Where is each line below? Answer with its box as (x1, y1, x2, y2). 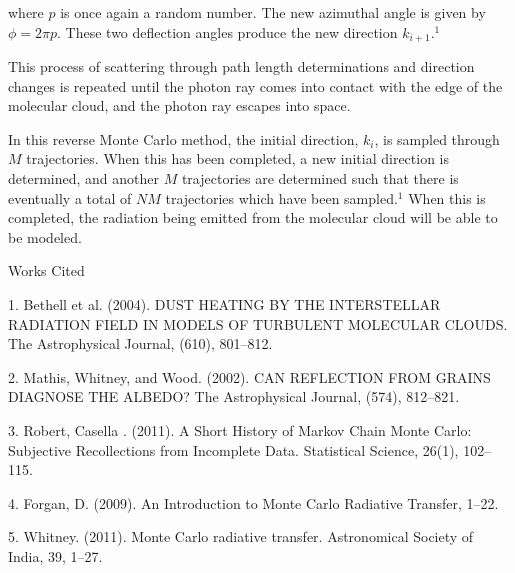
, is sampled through (374, 128, 500, 149)
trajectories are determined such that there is (181, 168, 459, 189)
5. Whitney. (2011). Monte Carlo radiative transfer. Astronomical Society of (8, 526, 474, 547)
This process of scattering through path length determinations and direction (8, 56, 475, 77)
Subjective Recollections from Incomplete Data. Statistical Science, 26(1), (8, 439, 459, 460)
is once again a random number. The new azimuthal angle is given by (60, 2, 486, 22)
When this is (408, 187, 486, 208)
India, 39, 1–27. (8, 545, 103, 566)
